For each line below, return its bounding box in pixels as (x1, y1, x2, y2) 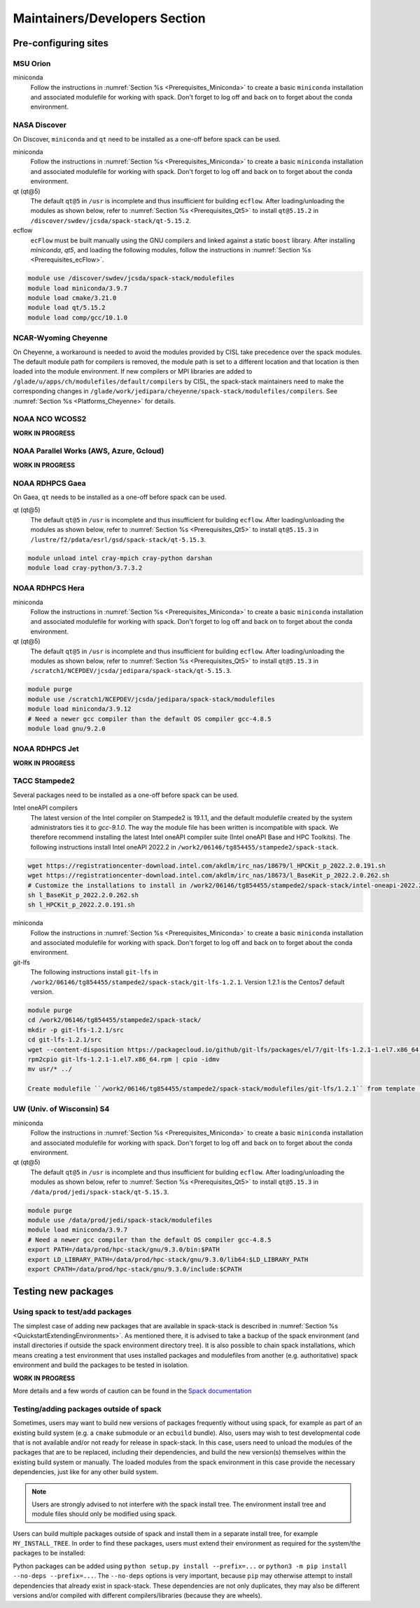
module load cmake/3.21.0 (27, 294, 117, 302)
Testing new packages (13, 1286, 114, 1297)
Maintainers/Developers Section (13, 11, 206, 26)
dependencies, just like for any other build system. (13, 1468, 159, 1476)
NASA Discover (13, 120, 66, 130)
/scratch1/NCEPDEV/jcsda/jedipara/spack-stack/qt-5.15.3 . (30, 667, 232, 675)
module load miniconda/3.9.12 (27, 705, 132, 713)
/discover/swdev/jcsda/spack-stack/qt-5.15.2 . (30, 216, 192, 224)
